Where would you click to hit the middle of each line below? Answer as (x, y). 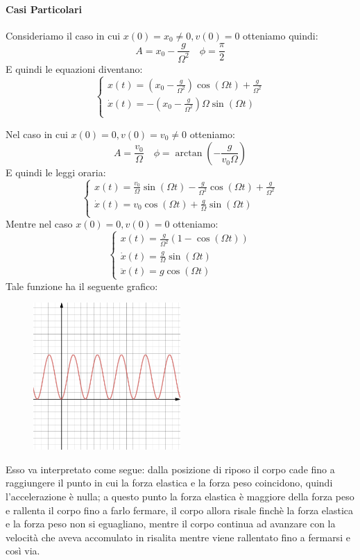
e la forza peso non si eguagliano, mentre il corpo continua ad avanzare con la (171, 524)
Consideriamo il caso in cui (63, 35)
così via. (23, 551)
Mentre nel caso (39, 224)
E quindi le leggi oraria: (56, 172)
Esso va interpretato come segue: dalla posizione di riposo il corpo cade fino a (170, 469)
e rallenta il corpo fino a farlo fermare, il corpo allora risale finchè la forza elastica (180, 510)
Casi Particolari (44, 9)
